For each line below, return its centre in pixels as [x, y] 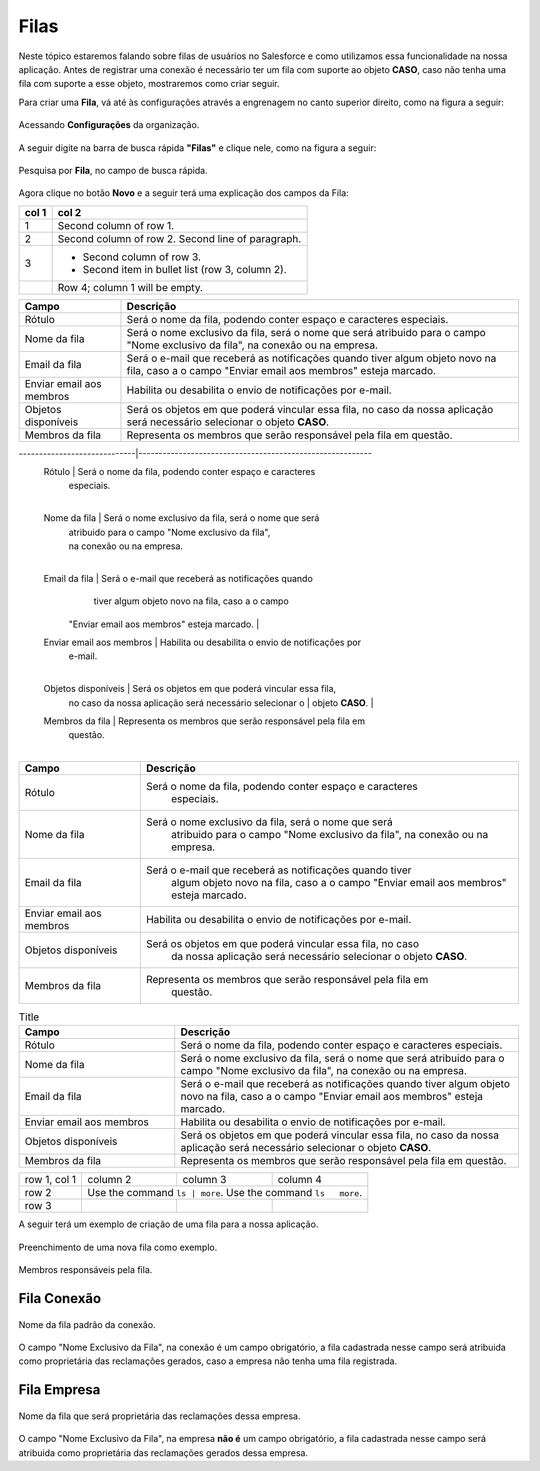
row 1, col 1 [50, 1180]
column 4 [299, 1180]
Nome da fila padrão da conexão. [87, 1324]
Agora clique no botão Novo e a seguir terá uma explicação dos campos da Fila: [183, 193]
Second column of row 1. [116, 225]
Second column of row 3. [142, 257]
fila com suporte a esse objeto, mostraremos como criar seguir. [149, 84]
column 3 [204, 1180]
